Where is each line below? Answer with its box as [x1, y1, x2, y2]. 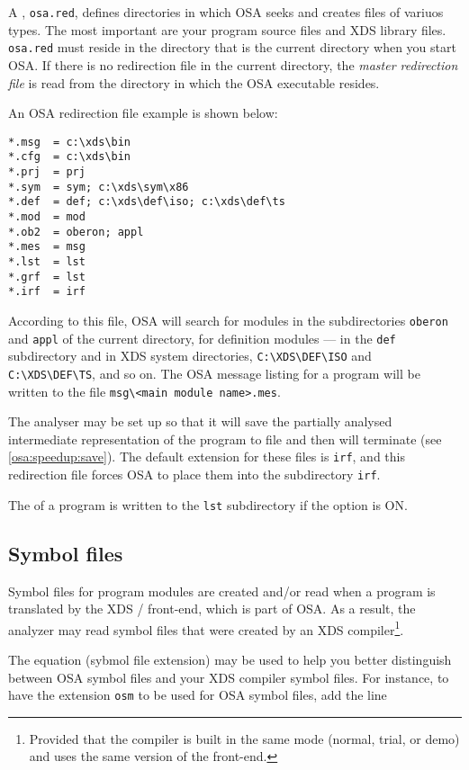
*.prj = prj [8, 166, 86, 178]
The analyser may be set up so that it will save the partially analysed [8, 412, 392, 431]
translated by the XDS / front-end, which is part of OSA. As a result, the [8, 599, 416, 618]
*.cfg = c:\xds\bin [8, 150, 131, 164]
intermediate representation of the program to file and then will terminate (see [8, 429, 442, 448]
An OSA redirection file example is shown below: [8, 103, 278, 122]
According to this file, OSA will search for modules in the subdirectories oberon [8, 310, 448, 329]
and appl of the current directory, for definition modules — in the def [8, 328, 396, 347]
